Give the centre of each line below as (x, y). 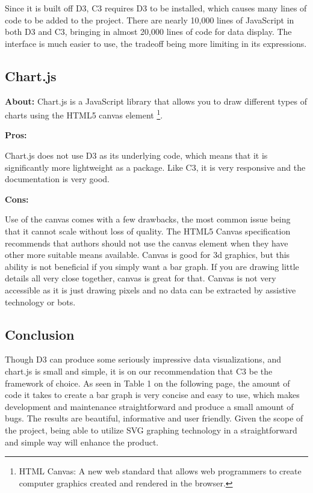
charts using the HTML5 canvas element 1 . (84, 114)
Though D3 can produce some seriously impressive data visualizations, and (143, 359)
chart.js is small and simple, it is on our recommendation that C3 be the (139, 371)
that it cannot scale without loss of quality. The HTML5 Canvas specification (148, 231)
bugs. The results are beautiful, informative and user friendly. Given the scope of (154, 418)
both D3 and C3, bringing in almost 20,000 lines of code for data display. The (148, 32)
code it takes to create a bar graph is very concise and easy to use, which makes (152, 395)
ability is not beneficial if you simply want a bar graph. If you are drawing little (152, 266)
